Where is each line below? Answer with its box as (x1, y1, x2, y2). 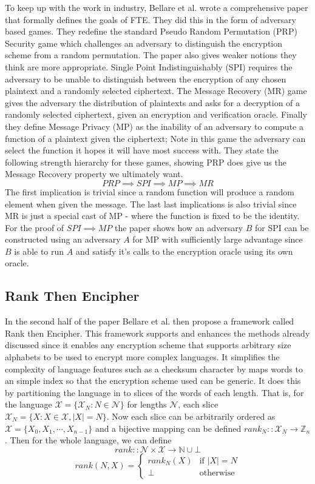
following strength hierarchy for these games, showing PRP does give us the (5, 155, 286, 168)
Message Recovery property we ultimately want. (5, 167, 183, 180)
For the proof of (5, 221, 64, 234)
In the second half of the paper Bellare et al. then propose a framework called (5, 315, 294, 328)
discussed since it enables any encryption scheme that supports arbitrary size (5, 338, 291, 351)
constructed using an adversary (5, 233, 121, 246)
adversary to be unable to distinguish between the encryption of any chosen (5, 72, 286, 85)
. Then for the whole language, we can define (5, 434, 172, 446)
